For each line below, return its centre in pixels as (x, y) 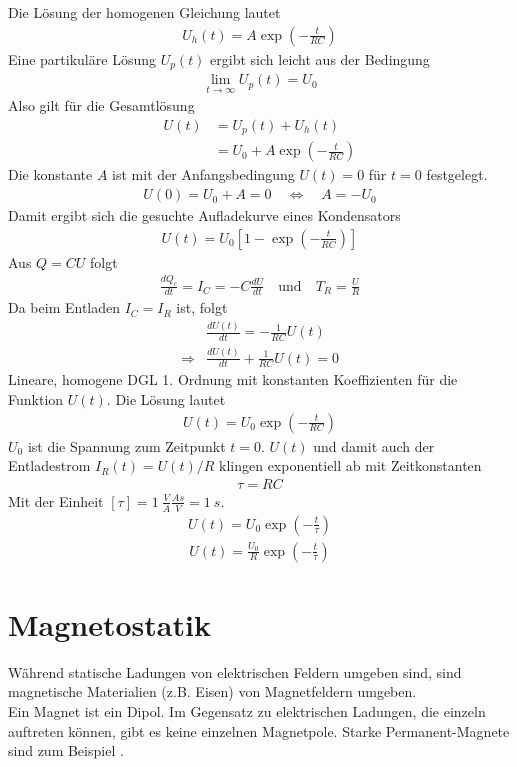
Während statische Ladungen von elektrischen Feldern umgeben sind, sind (235, 671)
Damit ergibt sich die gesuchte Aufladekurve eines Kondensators (204, 215)
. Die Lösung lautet (166, 398)
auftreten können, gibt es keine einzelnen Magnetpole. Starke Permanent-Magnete (259, 730)
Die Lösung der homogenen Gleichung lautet (144, 12)
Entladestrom (49, 465)
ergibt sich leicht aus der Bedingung (320, 58)
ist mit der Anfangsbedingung (203, 174)
